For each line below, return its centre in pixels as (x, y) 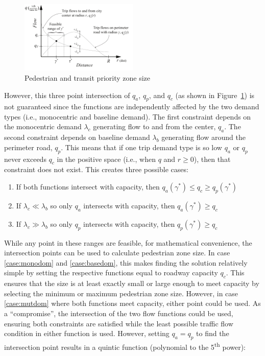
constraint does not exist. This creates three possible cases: (96, 169)
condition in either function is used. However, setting (87, 333)
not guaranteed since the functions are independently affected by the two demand (132, 106)
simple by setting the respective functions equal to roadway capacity (111, 272)
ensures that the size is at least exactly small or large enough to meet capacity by (132, 283)
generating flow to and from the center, (154, 126)
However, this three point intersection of (67, 95)
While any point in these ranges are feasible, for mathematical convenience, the (128, 242)
